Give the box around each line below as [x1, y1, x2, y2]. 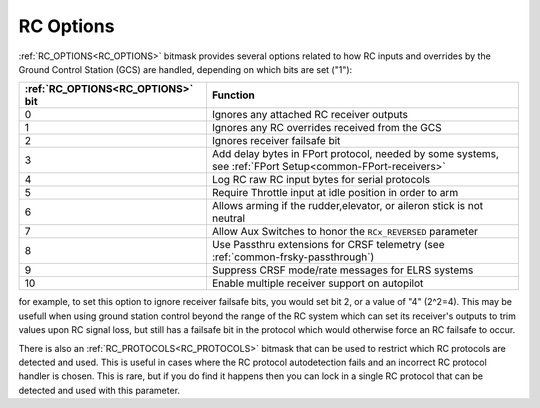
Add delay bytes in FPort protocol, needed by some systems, [211, 147, 500, 161]
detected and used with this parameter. [18, 384, 180, 396]
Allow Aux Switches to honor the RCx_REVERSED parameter [211, 225, 479, 239]
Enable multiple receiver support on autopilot [211, 276, 424, 290]
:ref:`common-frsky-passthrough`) [211, 250, 375, 264]
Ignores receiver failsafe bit [211, 134, 341, 148]
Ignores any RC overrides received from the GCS [211, 121, 442, 135]
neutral [211, 211, 245, 225]
